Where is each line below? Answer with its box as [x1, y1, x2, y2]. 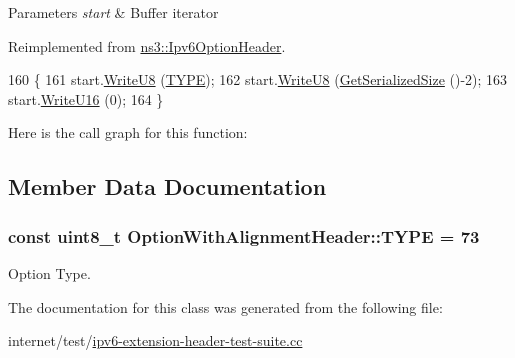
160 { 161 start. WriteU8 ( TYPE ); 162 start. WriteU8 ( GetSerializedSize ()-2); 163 [8, 69, 508, 90]
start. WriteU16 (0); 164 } [8, 88, 164, 109]
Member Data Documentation [8, 171, 327, 202]
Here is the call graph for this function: [8, 122, 248, 143]
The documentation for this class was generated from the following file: [8, 296, 443, 317]
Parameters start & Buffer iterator [8, 2, 219, 22]
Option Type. [8, 262, 91, 283]
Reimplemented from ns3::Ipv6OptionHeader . [8, 35, 286, 56]
